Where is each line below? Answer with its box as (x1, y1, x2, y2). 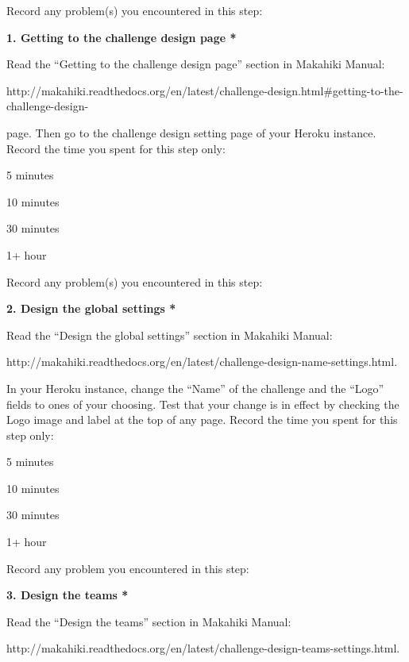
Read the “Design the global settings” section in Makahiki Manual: (6, 326, 333, 343)
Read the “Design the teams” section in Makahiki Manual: (6, 613, 291, 629)
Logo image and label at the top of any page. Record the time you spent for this (6, 411, 398, 428)
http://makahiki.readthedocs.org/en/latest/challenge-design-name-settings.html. (6, 353, 398, 370)
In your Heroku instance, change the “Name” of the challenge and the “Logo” (6, 379, 384, 396)
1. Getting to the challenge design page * (6, 29, 237, 45)
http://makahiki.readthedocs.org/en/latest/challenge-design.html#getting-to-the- (6, 82, 403, 98)
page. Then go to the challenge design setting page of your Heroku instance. (6, 124, 376, 140)
